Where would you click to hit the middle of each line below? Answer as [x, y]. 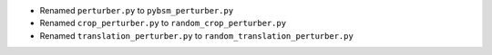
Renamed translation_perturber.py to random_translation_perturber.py [197, 35]
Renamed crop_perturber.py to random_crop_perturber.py [163, 23]
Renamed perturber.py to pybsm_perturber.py [137, 10]
